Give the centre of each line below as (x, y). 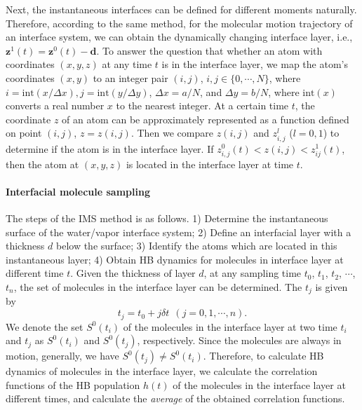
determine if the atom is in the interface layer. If (110, 148)
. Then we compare (172, 133)
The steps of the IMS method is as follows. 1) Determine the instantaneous (167, 218)
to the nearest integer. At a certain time (202, 105)
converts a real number (55, 105)
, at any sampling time (253, 273)
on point (24, 133)
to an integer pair (130, 77)
